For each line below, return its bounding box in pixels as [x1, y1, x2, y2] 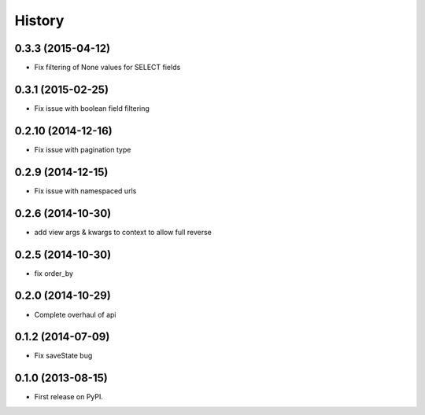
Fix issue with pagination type [34, 145, 131, 154]
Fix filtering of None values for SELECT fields [34, 63, 181, 72]
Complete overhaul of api [34, 310, 117, 319]
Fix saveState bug [34, 351, 93, 361]
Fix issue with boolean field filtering [34, 103, 150, 113]
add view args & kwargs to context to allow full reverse [34, 227, 213, 237]
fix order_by [34, 268, 74, 278]
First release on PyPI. [34, 392, 104, 402]
